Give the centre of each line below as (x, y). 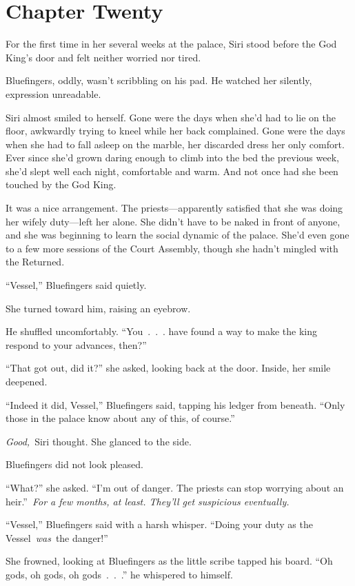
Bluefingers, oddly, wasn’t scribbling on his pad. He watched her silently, (159, 80)
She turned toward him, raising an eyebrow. (98, 308)
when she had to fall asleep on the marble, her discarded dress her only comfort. (175, 144)
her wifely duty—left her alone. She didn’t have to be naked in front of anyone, (173, 221)
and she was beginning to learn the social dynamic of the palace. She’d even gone (177, 235)
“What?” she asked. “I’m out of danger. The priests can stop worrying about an (175, 487)
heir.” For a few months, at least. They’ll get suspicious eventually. (148, 501)
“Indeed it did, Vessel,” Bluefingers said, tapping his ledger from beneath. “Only (175, 404)
